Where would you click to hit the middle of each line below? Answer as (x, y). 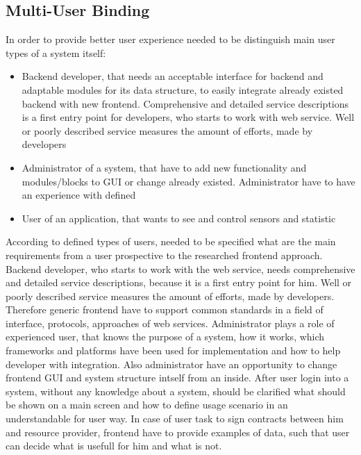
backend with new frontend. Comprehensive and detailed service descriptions (185, 103)
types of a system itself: (56, 52)
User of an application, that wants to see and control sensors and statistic (179, 218)
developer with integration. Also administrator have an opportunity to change (171, 364)
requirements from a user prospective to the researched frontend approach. (164, 255)
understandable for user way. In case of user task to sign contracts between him (175, 419)
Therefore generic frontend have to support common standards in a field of (165, 309)
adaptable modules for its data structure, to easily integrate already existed (183, 89)
